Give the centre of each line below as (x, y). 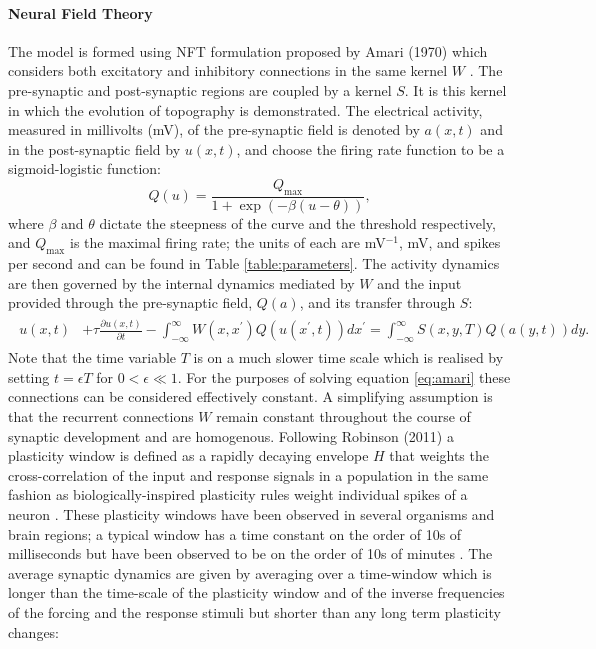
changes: (34, 631)
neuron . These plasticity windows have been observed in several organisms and (251, 513)
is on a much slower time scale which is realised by (348, 357)
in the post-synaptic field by (94, 148)
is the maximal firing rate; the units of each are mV (227, 242)
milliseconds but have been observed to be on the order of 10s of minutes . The (250, 553)
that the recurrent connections (101, 415)
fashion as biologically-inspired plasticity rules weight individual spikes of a (238, 494)
